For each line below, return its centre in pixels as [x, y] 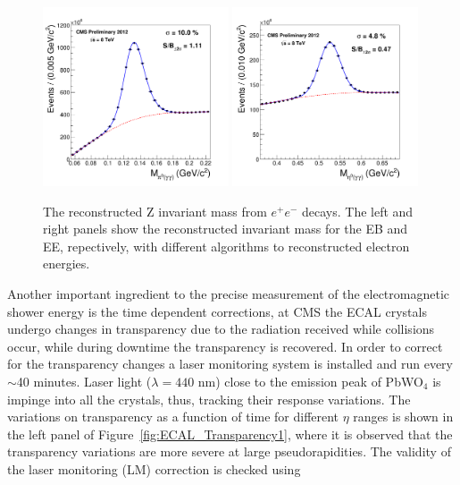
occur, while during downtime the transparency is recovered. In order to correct [225, 346]
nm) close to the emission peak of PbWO [310, 381]
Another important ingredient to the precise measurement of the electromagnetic [229, 294]
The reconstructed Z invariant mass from [155, 211]
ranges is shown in [403, 417]
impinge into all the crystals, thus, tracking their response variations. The [209, 399]
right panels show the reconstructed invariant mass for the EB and [226, 229]
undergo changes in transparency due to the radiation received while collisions [221, 329]
